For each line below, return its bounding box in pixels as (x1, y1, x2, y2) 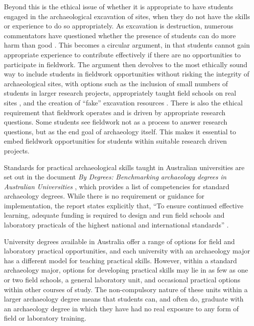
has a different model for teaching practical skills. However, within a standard (4, 255, 237, 265)
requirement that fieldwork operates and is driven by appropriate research (4, 107, 226, 117)
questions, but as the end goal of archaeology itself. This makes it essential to (4, 126, 236, 136)
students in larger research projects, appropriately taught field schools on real (4, 88, 236, 98)
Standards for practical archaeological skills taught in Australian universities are (4, 162, 245, 172)
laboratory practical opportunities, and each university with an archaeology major (4, 246, 250, 256)
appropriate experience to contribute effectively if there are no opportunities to (4, 49, 241, 59)
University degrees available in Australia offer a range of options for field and (4, 236, 235, 246)
